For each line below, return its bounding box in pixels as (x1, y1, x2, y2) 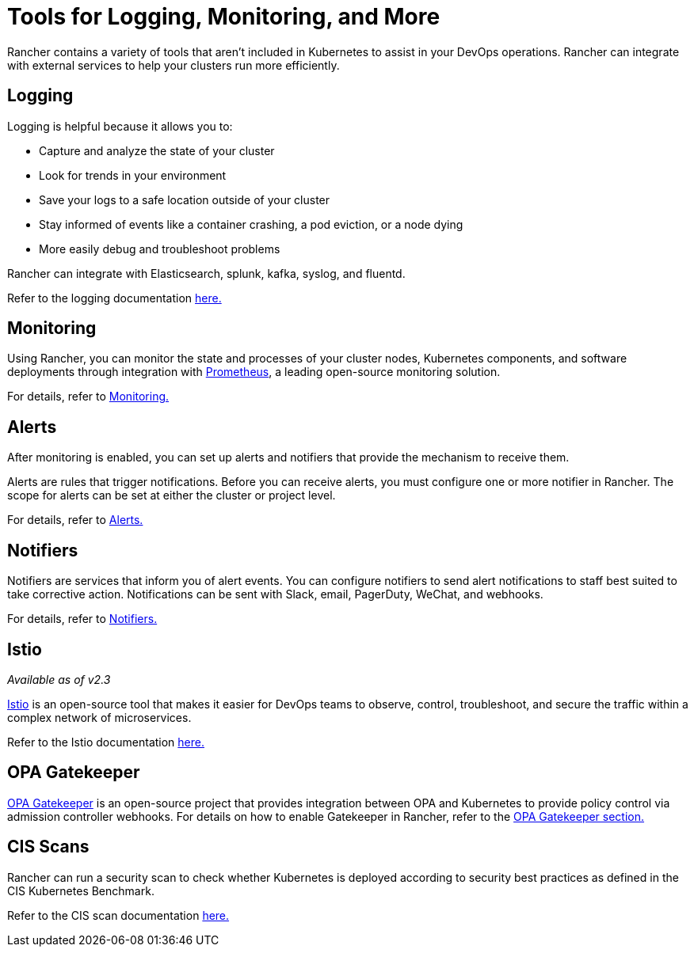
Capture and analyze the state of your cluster (39, 143, 275, 158)
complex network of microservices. (7, 710, 192, 724)
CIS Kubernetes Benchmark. (7, 883, 154, 898)
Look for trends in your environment (39, 168, 227, 182)
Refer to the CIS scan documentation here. (7, 908, 230, 922)
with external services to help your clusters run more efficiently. (7, 58, 340, 72)
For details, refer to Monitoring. (7, 389, 170, 404)
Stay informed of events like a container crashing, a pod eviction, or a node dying (39, 217, 463, 231)
